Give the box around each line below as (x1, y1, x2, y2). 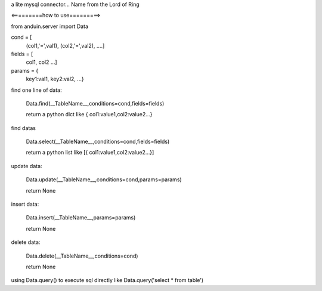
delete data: (11, 239, 41, 246)
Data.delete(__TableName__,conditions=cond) (26, 252, 138, 259)
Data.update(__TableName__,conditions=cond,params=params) (26, 176, 182, 183)
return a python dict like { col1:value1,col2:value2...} (26, 111, 153, 118)
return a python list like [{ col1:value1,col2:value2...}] (26, 149, 154, 156)
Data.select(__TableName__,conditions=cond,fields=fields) (26, 138, 170, 145)
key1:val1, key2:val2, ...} (26, 75, 84, 83)
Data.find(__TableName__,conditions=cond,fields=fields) (26, 100, 165, 107)
